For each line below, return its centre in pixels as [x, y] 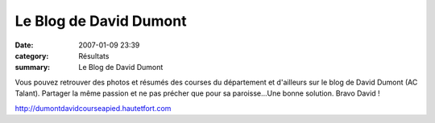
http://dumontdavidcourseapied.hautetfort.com [93, 108]
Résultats [94, 55]
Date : [24, 45]
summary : [33, 68]
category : [32, 55]
